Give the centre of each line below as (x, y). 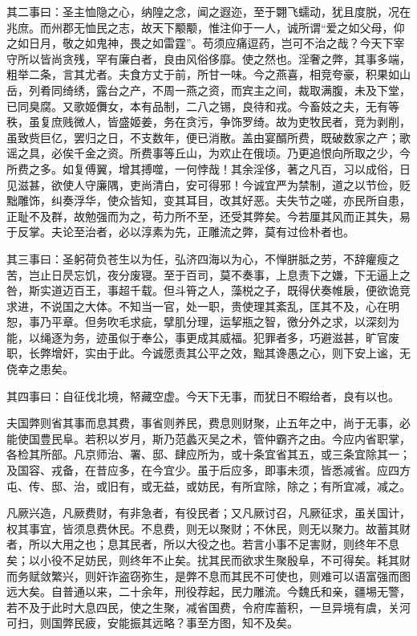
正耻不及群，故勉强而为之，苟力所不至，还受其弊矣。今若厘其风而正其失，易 (208, 216)
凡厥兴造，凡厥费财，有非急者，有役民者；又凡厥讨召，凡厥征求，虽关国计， (208, 513)
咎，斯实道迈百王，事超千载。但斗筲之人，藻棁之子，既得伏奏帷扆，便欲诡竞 (208, 290)
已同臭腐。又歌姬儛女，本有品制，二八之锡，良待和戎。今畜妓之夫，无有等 (203, 106)
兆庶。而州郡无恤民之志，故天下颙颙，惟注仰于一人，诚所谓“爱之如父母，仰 (206, 27)
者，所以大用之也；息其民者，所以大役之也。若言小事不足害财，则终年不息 (203, 544)
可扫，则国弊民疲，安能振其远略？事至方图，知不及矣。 (152, 623)
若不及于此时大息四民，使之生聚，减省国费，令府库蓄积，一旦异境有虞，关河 (208, 607)
